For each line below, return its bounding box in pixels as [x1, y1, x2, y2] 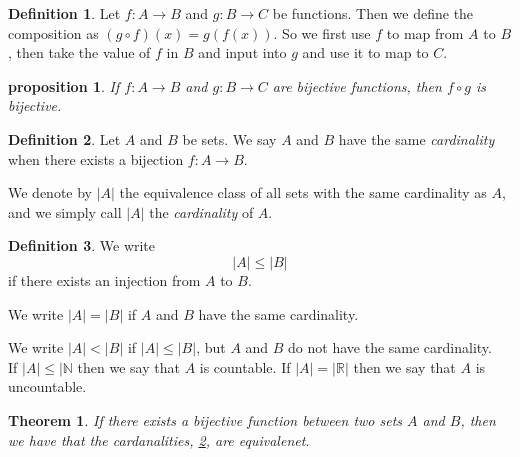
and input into [198, 42, 287, 63]
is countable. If [199, 356, 291, 377]
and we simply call [8, 201, 122, 222]
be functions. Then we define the [272, 3, 474, 23]
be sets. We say [182, 128, 277, 149]
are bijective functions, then [272, 75, 442, 96]
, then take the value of [8, 42, 151, 63]
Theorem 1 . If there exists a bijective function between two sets [8, 409, 403, 430]
